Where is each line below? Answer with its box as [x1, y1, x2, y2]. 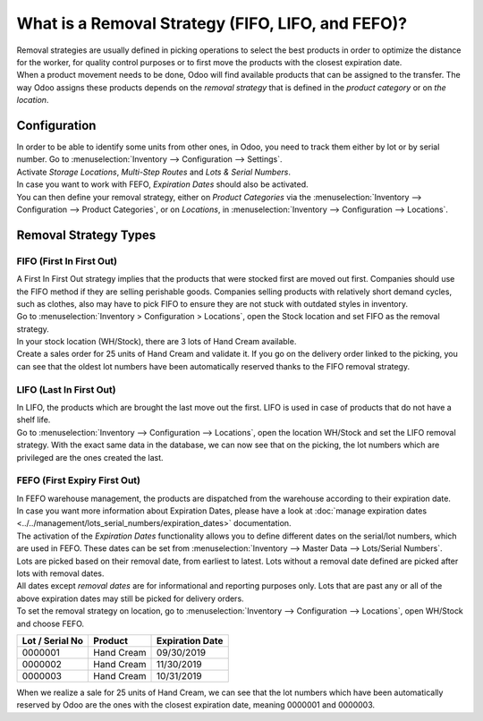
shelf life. [16, 414, 51, 425]
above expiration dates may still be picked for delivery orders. [16, 593, 245, 604]
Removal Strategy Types [16, 227, 157, 242]
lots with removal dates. [16, 568, 105, 579]
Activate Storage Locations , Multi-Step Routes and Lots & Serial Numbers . [16, 166, 291, 177]
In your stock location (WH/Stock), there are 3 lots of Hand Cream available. [16, 336, 297, 347]
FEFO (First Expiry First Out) [16, 474, 140, 487]
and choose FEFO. [16, 618, 85, 629]
